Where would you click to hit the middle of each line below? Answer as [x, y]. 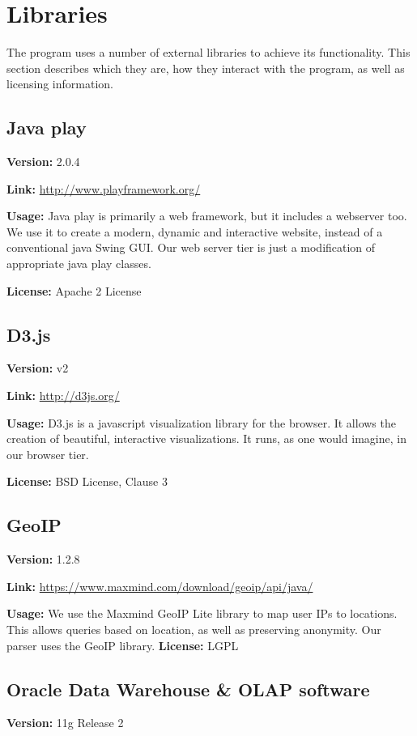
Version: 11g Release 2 [65, 723]
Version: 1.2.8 [43, 559]
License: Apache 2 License [74, 290]
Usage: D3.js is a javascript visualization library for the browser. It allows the [201, 422]
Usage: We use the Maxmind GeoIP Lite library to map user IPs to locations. [202, 613]
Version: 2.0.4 [43, 162]
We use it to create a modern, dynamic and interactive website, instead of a [195, 231]
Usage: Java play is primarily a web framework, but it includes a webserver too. [207, 216]
